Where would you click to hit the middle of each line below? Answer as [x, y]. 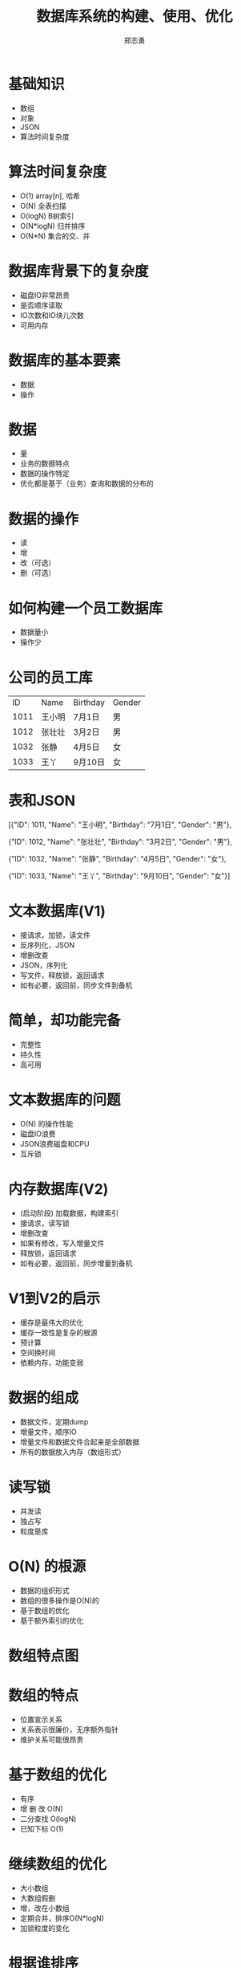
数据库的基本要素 [65, 360]
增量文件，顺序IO [48, 1432]
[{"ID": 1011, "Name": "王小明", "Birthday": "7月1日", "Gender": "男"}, [120, 825]
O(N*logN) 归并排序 [52, 226]
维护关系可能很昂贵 [52, 1739]
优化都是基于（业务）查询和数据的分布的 [86, 483]
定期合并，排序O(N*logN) [62, 1918]
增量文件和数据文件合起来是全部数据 [80, 1441]
